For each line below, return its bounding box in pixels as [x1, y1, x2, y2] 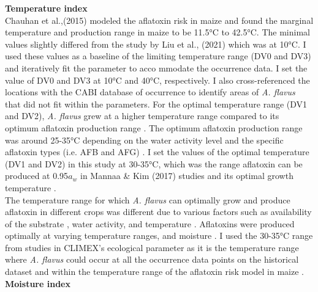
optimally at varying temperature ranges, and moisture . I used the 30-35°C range [5, 229, 313, 242]
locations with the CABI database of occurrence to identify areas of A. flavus [5, 86, 295, 98]
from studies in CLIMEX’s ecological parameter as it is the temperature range [5, 241, 299, 254]
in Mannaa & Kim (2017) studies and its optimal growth [80, 169, 293, 182]
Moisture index [5, 277, 70, 290]
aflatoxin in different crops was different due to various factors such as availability [5, 205, 312, 218]
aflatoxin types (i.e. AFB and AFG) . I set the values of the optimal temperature [5, 145, 309, 158]
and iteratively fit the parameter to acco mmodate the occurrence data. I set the [5, 61, 308, 74]
